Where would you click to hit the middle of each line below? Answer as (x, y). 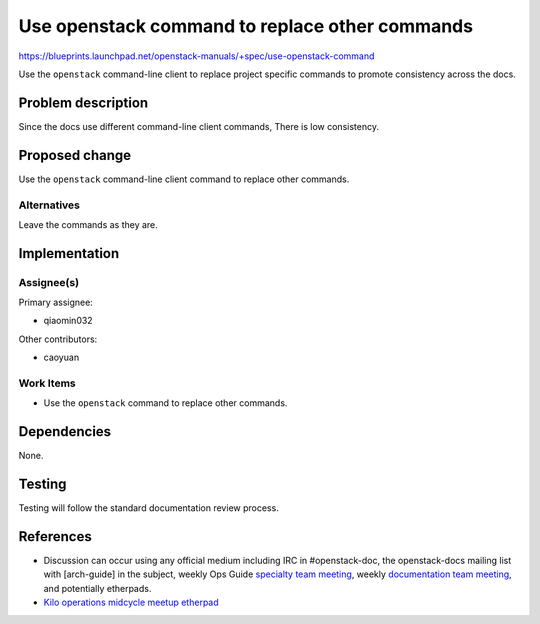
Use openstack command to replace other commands (246, 26)
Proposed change (75, 155)
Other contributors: (58, 339)
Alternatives (49, 205)
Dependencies (65, 431)
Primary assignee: (56, 302)
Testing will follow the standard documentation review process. (148, 508)
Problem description (83, 102)
